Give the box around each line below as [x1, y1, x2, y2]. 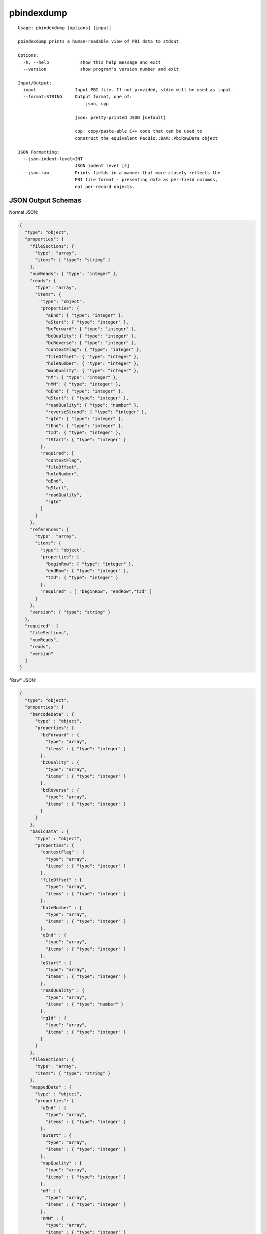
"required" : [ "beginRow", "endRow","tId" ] [40, 589, 152, 594]
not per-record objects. [74, 184, 135, 190]
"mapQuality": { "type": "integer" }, [45, 368, 139, 373]
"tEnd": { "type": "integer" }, [45, 423, 124, 428]
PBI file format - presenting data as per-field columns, [74, 177, 218, 183]
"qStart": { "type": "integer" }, [45, 395, 129, 401]
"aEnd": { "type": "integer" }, [45, 312, 124, 318]
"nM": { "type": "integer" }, [45, 375, 118, 380]
